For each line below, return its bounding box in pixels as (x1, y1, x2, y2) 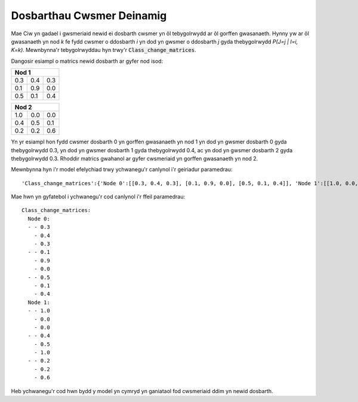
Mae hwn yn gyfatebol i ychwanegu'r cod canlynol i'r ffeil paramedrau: (11, 193, 185, 200)
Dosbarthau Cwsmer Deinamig (11, 9, 167, 22)
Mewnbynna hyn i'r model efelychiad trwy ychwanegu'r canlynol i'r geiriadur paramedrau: (11, 166, 233, 173)
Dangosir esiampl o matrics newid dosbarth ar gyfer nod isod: (11, 57, 163, 65)
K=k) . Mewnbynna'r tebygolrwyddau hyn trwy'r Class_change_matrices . (11, 47, 196, 54)
